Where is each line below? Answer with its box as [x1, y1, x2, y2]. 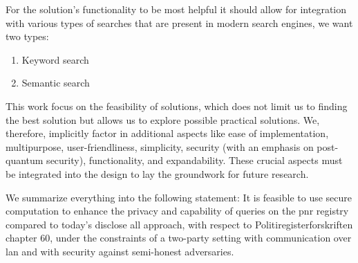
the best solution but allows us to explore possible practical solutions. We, [6, 112, 320, 127]
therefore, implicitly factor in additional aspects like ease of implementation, [6, 126, 329, 140]
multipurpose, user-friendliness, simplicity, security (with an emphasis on [6, 139, 314, 154]
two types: [6, 29, 49, 44]
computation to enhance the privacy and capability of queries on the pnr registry [6, 203, 349, 218]
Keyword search [21, 52, 89, 66]
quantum [6, 153, 44, 167]
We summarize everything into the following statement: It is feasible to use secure [6, 190, 352, 204]
